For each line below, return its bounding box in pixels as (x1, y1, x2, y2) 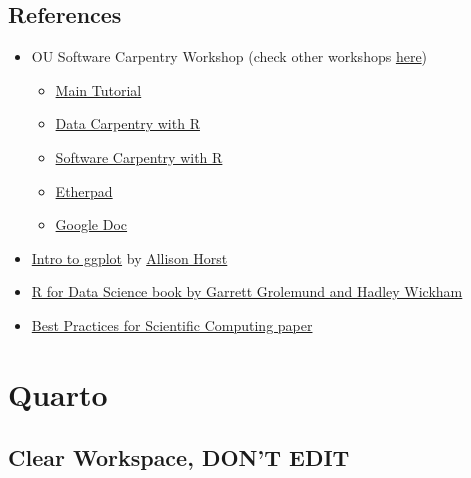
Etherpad (55, 180, 113, 201)
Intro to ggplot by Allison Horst (31, 247, 228, 268)
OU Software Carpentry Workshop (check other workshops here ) (31, 46, 428, 67)
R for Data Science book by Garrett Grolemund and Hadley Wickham (31, 281, 463, 302)
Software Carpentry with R (55, 146, 223, 167)
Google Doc (55, 214, 128, 235)
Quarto (8, 373, 108, 414)
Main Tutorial (55, 79, 142, 100)
